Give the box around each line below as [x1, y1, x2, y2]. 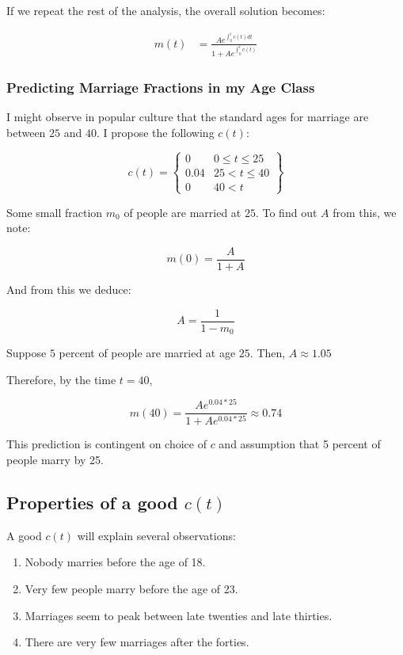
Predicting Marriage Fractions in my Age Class [6, 77, 315, 97]
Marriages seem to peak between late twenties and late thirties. [25, 607, 333, 623]
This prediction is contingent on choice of [6, 436, 207, 452]
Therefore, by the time [6, 371, 116, 387]
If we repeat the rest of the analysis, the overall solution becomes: [6, 2, 325, 18]
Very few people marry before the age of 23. [25, 580, 238, 596]
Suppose [6, 345, 47, 361]
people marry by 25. [6, 451, 104, 467]
